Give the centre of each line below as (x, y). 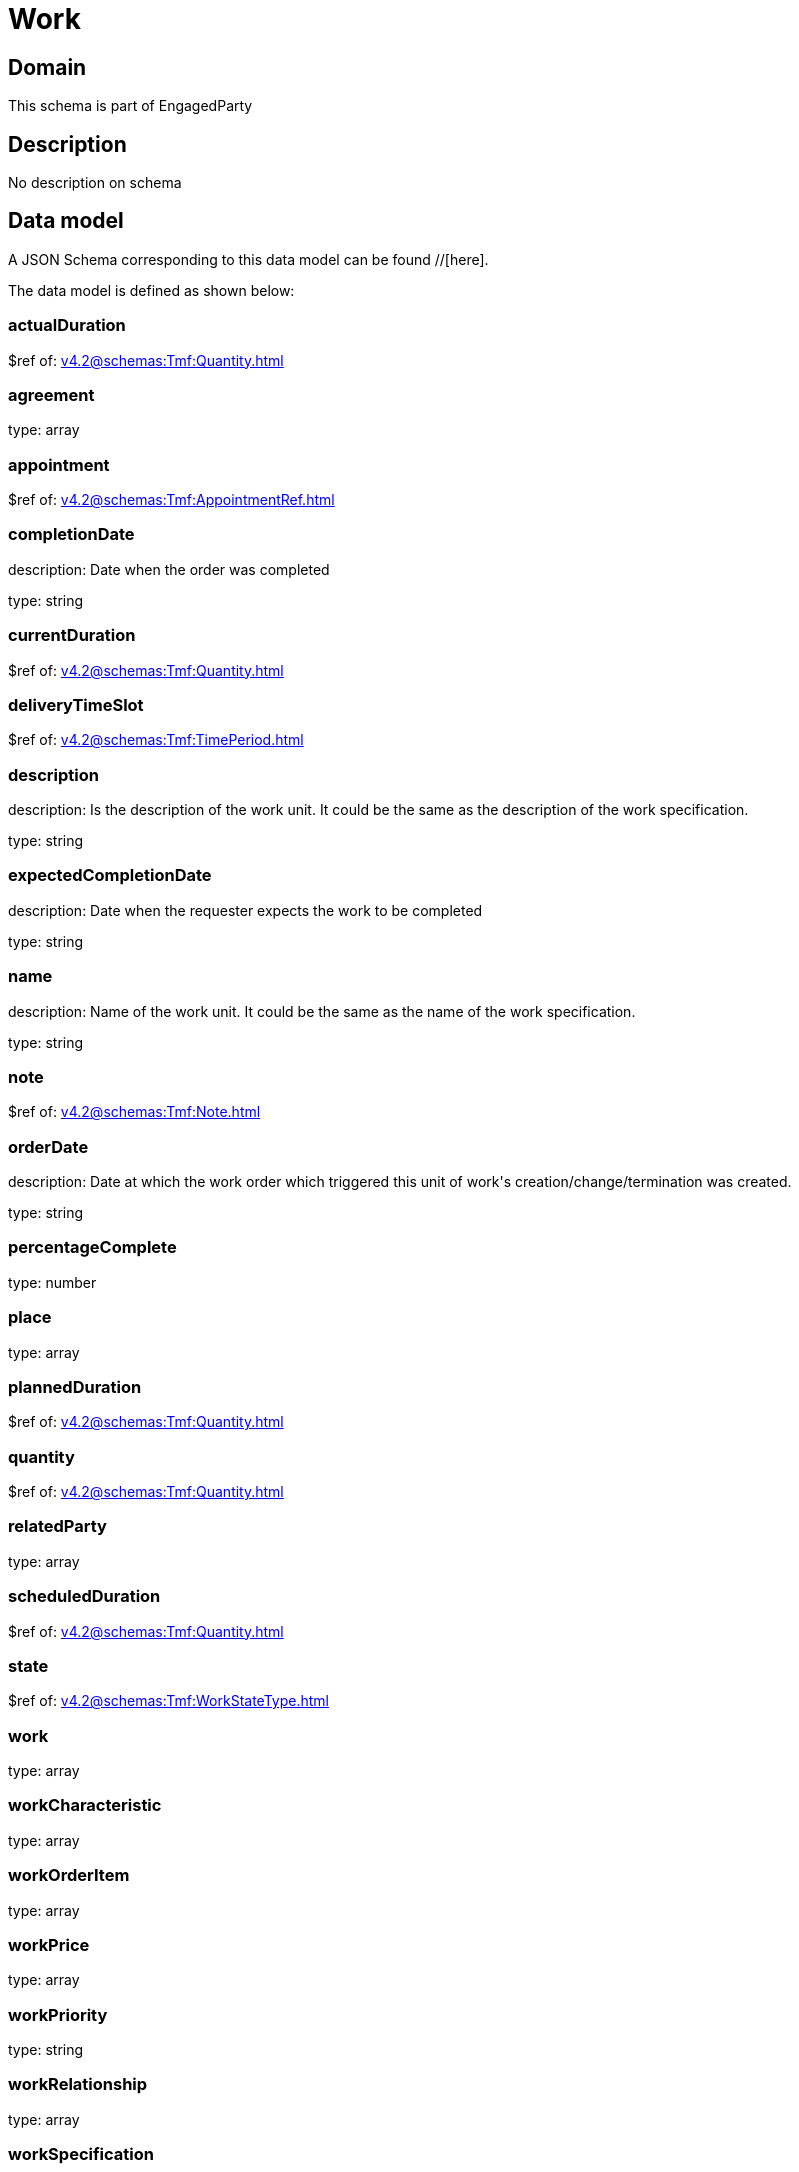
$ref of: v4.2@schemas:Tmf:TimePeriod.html (156, 740)
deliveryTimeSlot (76, 704)
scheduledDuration (84, 1596)
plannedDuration (75, 1386)
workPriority (58, 2014)
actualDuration (67, 325)
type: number (52, 1282)
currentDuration (72, 635)
